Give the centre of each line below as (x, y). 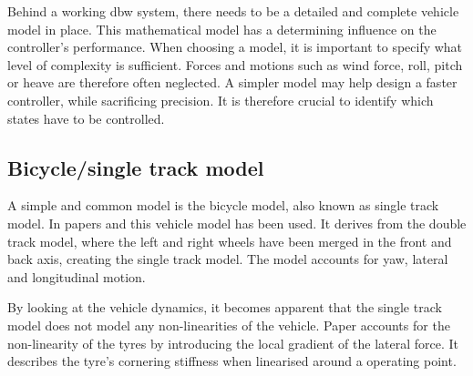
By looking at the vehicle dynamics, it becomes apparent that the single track (225, 307)
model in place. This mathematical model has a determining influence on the (222, 29)
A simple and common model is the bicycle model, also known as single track (223, 205)
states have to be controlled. (86, 118)
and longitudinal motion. (77, 276)
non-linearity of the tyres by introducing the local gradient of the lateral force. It (233, 343)
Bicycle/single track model (136, 167)
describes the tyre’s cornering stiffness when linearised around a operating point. (232, 361)
